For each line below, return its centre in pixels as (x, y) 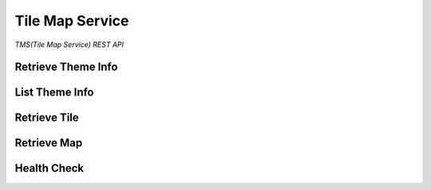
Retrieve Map (49, 143)
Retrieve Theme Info (66, 67)
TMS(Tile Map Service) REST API (69, 45)
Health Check (49, 168)
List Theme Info (54, 93)
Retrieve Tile (47, 118)
